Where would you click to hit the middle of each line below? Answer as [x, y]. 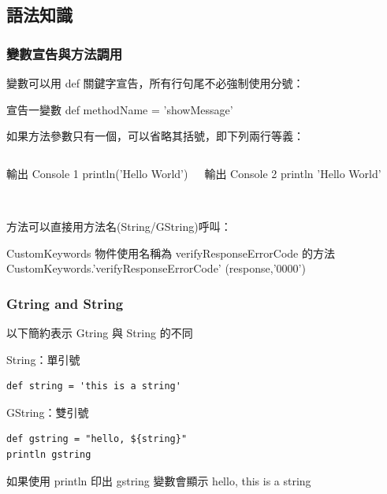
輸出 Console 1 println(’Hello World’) [97, 173]
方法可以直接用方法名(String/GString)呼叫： [119, 226]
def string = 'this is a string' [94, 386]
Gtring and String [65, 303]
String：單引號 [43, 359]
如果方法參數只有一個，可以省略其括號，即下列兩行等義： [155, 136]
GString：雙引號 [48, 412]
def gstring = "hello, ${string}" [97, 439]
